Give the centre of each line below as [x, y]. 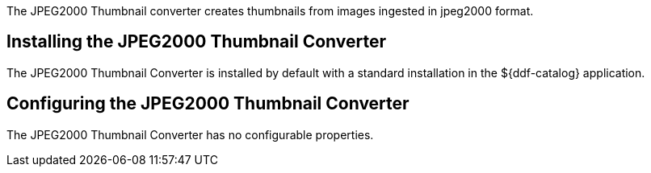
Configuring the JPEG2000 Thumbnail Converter [208, 104]
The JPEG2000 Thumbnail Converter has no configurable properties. [190, 134]
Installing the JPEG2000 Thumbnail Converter [197, 42]
